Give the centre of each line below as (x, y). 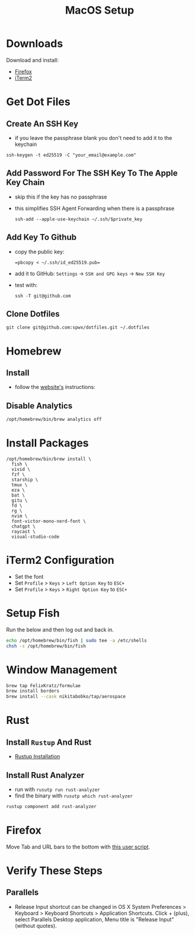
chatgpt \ (23, 526)
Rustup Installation (37, 757)
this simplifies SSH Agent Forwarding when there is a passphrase (95, 208)
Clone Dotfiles (33, 314)
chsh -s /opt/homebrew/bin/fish (46, 646)
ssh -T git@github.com (43, 296)
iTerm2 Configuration (60, 560)
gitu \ (20, 500)
